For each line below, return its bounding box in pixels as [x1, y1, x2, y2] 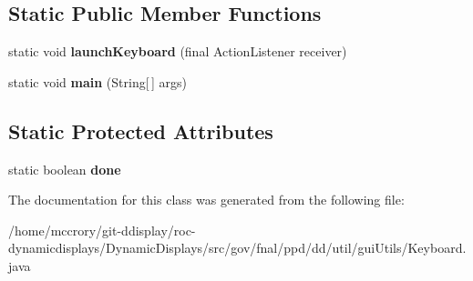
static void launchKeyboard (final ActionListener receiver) [8, 42, 347, 61]
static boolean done [8, 159, 121, 178]
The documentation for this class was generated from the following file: [8, 190, 405, 209]
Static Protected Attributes [8, 116, 273, 145]
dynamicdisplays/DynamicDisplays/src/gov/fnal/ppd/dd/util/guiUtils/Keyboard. [8, 238, 467, 257]
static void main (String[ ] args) [8, 72, 187, 91]
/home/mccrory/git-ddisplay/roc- [8, 220, 196, 239]
